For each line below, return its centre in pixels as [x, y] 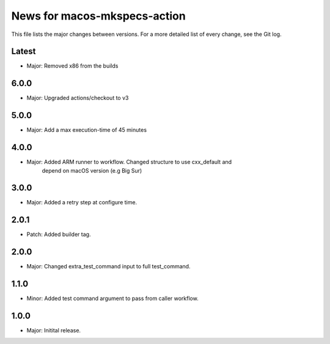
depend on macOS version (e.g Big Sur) [92, 170]
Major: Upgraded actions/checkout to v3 [78, 98]
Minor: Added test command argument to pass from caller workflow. [112, 298]
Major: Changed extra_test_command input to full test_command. [108, 267]
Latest [24, 52]
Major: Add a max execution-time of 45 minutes [86, 130]
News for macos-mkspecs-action [98, 16]
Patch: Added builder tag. [59, 234]
